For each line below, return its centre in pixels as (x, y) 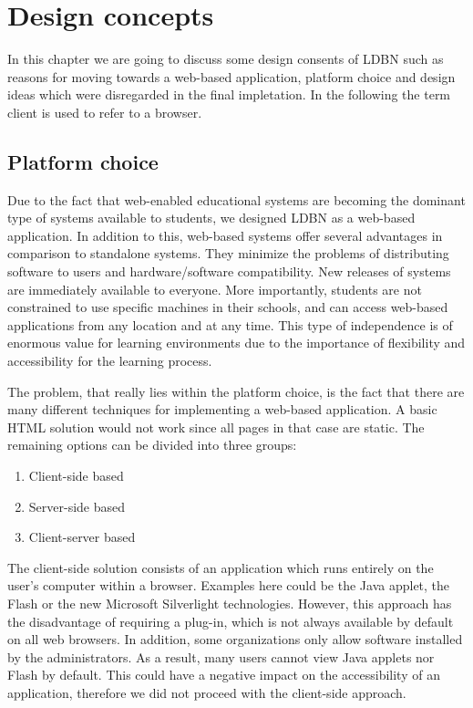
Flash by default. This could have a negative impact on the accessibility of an (224, 675)
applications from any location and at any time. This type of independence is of (230, 324)
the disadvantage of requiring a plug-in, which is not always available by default (231, 621)
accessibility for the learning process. (110, 361)
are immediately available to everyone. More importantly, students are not (215, 289)
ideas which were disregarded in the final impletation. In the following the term (229, 94)
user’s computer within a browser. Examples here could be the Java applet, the (229, 585)
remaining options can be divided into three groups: (152, 445)
